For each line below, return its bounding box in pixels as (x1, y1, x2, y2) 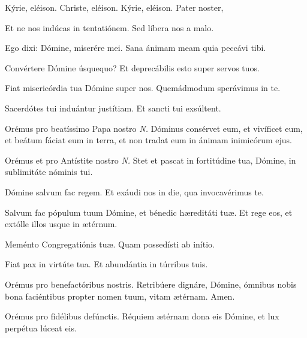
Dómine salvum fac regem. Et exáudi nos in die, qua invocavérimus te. (5, 185, 264, 198)
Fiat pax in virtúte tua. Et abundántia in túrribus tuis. (5, 258, 208, 270)
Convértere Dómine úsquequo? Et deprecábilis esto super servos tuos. (5, 61, 260, 74)
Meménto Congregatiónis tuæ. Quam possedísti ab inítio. (5, 237, 215, 250)
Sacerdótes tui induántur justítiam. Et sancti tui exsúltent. (5, 101, 221, 114)
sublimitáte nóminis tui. (5, 165, 93, 178)
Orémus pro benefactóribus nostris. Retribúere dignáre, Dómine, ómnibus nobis (5, 277, 297, 290)
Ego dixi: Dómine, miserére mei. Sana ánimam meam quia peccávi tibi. (5, 41, 266, 54)
